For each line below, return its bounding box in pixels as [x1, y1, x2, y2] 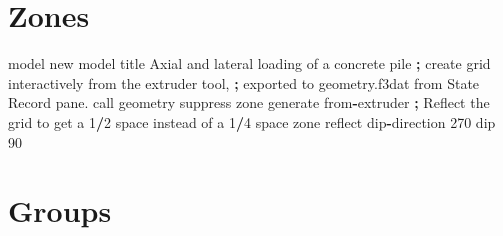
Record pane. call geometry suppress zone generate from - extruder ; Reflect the [8, 92, 490, 113]
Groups [8, 190, 112, 231]
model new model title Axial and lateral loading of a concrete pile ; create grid [8, 53, 491, 74]
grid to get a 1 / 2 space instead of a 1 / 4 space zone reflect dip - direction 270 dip [8, 111, 496, 132]
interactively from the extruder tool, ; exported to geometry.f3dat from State [8, 72, 480, 93]
